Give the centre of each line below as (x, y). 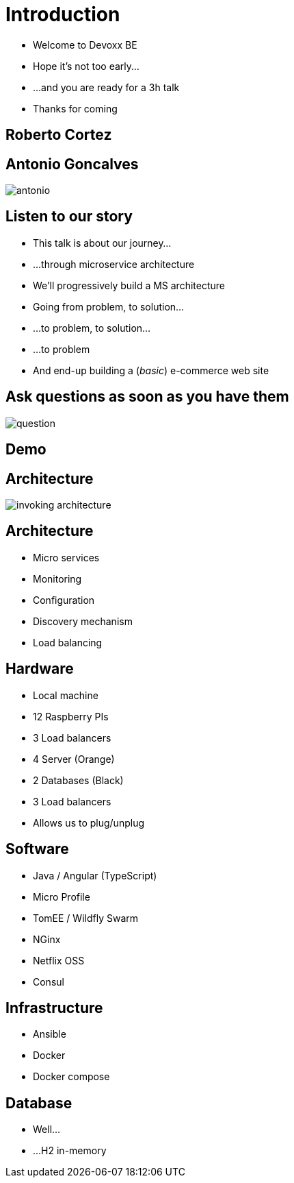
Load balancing (68, 642)
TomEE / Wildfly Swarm (85, 918)
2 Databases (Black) (78, 780)
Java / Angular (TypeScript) (95, 875)
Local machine (66, 695)
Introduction (63, 14)
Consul (49, 981)
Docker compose (71, 1077)
